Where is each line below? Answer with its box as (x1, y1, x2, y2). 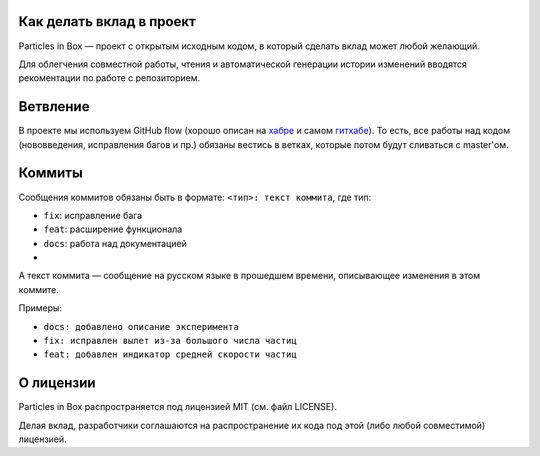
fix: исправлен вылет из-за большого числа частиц (43, 335, 297, 347)
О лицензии (18, 375, 96, 392)
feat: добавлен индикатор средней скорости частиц (43, 349, 297, 360)
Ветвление (18, 98, 90, 115)
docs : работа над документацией (43, 237, 187, 249)
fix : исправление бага (43, 209, 143, 221)
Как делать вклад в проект (18, 13, 197, 30)
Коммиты (18, 165, 84, 182)
